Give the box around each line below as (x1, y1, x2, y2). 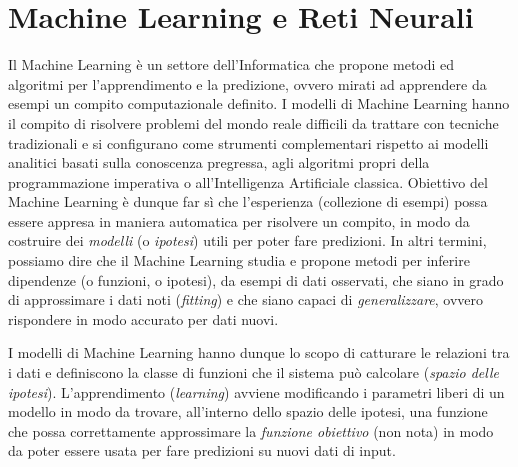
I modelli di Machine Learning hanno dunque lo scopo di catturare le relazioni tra (8, 342, 510, 363)
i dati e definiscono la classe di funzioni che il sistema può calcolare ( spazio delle (8, 362, 499, 383)
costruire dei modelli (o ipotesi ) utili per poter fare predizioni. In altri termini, (8, 230, 487, 251)
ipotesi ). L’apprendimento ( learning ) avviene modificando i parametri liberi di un (8, 381, 505, 402)
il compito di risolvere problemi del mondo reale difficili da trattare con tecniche (8, 112, 499, 133)
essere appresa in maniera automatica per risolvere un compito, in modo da (8, 210, 470, 231)
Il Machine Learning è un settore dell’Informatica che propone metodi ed (8, 54, 455, 75)
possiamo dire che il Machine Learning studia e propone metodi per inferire (8, 250, 470, 271)
